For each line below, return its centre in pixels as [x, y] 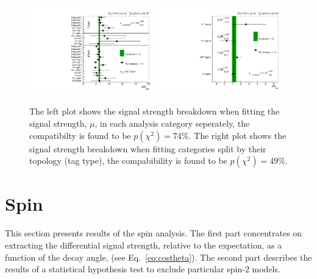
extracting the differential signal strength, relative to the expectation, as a [144, 245]
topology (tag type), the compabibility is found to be [128, 161]
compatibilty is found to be [80, 135]
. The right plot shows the [237, 135]
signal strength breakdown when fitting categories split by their [148, 148]
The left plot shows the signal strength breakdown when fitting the [155, 111]
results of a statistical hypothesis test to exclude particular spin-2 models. [143, 269]
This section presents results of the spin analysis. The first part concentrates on [154, 233]
